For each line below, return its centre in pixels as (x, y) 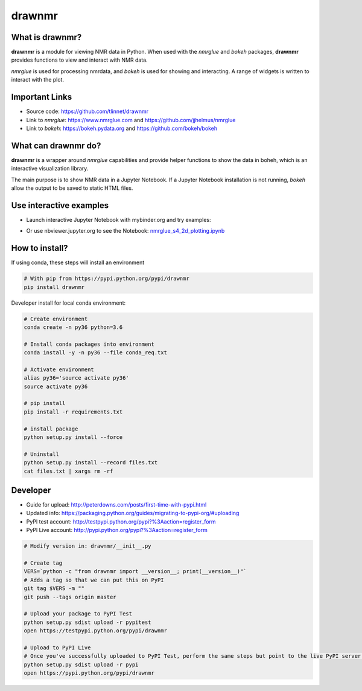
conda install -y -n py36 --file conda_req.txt (95, 353)
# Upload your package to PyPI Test (78, 614)
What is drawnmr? (46, 37)
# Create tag (43, 563)
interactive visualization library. (50, 169)
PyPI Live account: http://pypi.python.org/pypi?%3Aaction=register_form (117, 530)
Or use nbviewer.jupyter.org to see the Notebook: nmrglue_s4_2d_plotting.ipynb (125, 231)
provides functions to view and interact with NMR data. (79, 60)
